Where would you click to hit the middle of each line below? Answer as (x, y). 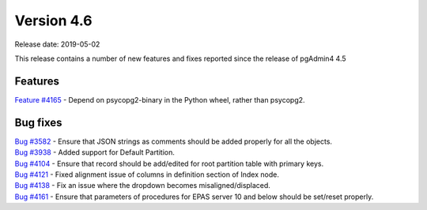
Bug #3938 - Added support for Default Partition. (95, 152)
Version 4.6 (53, 21)
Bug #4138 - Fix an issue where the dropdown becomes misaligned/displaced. (142, 186)
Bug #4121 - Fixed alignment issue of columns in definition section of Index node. (147, 174)
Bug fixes (38, 122)
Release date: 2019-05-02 (57, 44)
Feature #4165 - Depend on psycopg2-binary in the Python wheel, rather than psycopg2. (160, 99)
